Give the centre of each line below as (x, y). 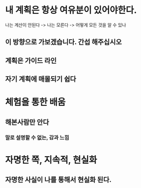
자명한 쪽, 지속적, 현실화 (51, 160)
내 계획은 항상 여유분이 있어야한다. (71, 10)
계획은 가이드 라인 (31, 60)
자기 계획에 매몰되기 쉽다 (41, 79)
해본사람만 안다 (27, 122)
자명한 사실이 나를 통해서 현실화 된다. (58, 180)
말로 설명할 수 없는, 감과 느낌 (37, 137)
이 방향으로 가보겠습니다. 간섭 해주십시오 (64, 42)
